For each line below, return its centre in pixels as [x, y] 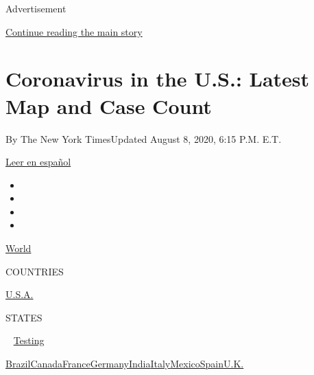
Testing [29, 340]
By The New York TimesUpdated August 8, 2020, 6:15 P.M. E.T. [144, 138]
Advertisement [36, 8]
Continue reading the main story [74, 31]
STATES [24, 317]
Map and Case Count [109, 105]
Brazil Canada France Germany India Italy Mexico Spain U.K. [125, 364]
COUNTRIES [35, 271]
